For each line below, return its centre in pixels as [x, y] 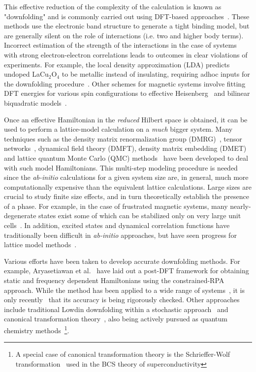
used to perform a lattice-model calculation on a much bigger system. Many [118, 129]
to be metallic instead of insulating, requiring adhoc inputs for [156, 74]
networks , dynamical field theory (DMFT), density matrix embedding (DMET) [125, 148]
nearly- [240, 206]
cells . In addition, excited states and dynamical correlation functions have [117, 225]
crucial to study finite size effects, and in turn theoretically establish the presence [127, 196]
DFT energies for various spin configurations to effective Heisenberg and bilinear [127, 93]
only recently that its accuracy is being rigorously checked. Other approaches [122, 300]
